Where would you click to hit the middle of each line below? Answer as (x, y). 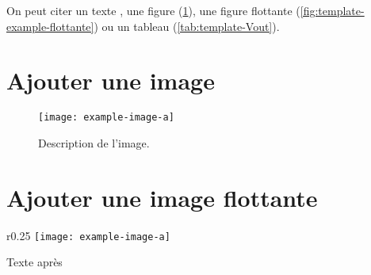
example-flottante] (50, 26)
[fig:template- (332, 10)
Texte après (34, 262)
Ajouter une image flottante (162, 197)
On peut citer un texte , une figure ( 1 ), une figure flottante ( (153, 10)
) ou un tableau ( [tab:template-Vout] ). (187, 26)
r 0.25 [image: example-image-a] (88, 235)
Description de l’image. (94, 142)
